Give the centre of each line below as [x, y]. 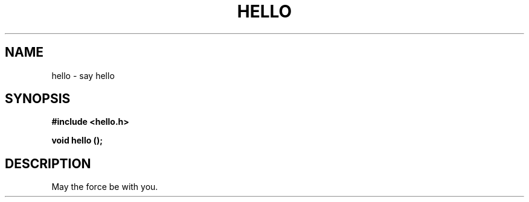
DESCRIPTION [48, 163]
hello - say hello [83, 75]
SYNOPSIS [38, 99]
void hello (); [77, 140]
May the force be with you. [105, 187]
